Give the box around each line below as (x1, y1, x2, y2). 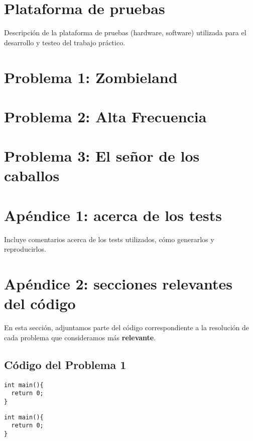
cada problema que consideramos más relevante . (4, 332, 156, 342)
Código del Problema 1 (4, 356, 126, 372)
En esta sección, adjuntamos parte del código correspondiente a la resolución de (4, 322, 249, 333)
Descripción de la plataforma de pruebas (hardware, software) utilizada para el (4, 27, 246, 38)
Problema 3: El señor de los (4, 145, 200, 166)
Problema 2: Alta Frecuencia (4, 106, 207, 126)
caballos (4, 165, 60, 186)
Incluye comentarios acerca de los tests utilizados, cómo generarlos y (4, 234, 214, 244)
